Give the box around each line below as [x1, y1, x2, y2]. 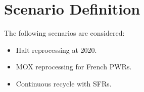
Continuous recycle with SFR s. [16, 78, 112, 88]
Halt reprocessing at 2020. [16, 44, 97, 55]
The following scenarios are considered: [4, 28, 125, 38]
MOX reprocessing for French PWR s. [16, 61, 132, 72]
